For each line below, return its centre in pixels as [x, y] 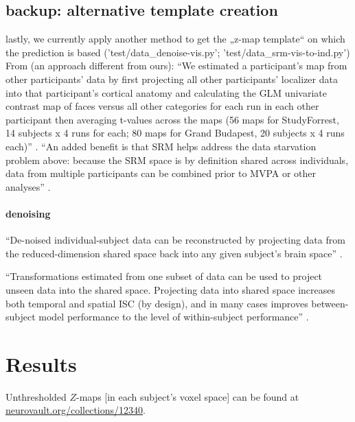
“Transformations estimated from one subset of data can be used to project [164, 276]
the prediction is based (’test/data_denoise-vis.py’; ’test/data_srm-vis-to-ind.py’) [178, 52]
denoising [28, 213]
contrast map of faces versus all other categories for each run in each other [162, 106]
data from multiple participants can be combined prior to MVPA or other [161, 173]
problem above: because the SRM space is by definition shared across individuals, [177, 160]
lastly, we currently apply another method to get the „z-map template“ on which [175, 39]
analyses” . [28, 186]
